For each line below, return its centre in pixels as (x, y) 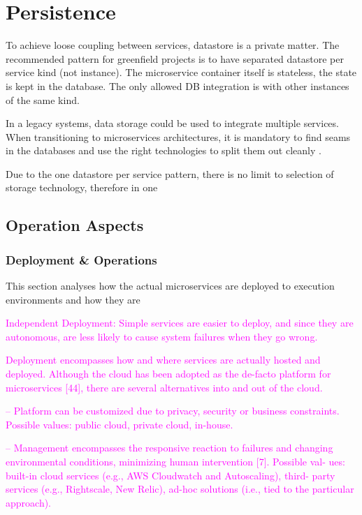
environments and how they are (73, 299)
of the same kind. (43, 99)
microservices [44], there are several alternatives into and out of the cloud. (164, 387)
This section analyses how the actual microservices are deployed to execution (170, 286)
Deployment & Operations (81, 259)
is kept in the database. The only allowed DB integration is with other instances (178, 85)
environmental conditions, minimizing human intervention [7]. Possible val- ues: (175, 461)
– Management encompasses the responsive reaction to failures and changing (169, 448)
